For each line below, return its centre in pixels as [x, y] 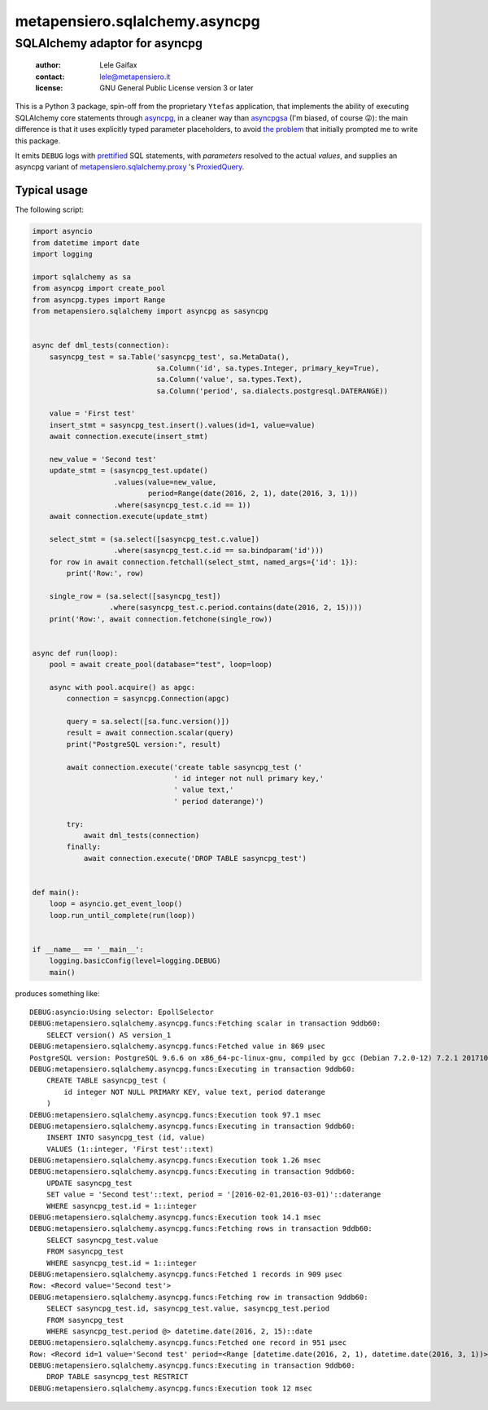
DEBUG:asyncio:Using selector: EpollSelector [122, 1012]
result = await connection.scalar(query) [150, 733]
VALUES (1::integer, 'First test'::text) [130, 1149]
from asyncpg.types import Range [99, 300]
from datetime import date [86, 243]
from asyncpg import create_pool [99, 288]
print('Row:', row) [105, 573]
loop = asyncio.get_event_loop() [116, 904]
